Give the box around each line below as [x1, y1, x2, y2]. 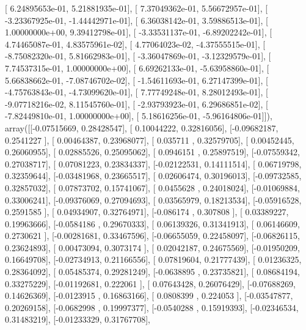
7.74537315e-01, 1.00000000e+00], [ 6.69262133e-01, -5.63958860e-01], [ [5, 61, 269, 74]
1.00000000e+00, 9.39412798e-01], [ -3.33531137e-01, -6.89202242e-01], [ [5, 26, 272, 38]
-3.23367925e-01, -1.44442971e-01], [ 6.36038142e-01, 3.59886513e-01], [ [5, 13, 268, 26]
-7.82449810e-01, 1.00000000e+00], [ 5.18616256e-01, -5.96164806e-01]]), [5, 109, 272, 122]
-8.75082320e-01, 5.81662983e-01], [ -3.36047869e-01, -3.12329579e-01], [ [5, 50, 271, 62]
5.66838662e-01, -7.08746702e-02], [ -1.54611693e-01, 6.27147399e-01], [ [5, 73, 268, 86]
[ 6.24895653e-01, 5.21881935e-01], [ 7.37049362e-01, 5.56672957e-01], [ [5, 2, 268, 14]
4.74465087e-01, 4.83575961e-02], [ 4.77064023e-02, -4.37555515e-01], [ [5, 37, 266, 50]
